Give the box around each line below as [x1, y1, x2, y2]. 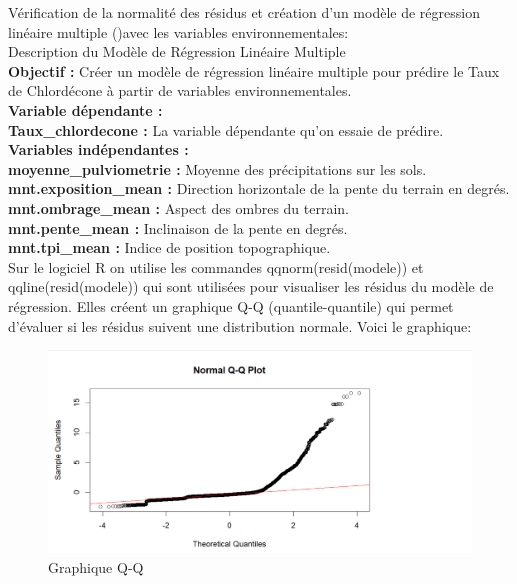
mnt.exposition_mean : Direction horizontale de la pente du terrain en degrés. [8, 178, 510, 199]
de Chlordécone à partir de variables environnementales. [8, 80, 352, 101]
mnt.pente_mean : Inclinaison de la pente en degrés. [8, 217, 348, 238]
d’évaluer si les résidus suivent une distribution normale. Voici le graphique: [8, 315, 472, 336]
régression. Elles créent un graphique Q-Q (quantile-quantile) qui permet [8, 295, 454, 316]
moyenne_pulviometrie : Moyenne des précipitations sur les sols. [8, 158, 427, 179]
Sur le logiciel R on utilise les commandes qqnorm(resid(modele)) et [8, 256, 424, 277]
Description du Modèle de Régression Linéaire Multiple [8, 41, 346, 62]
